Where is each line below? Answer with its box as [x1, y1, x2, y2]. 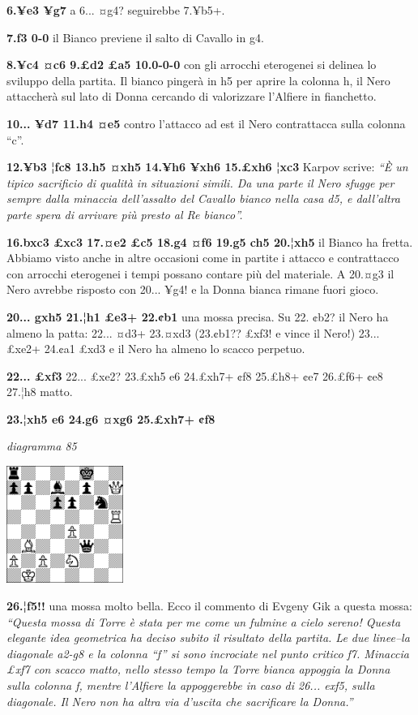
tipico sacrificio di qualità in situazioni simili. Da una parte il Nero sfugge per [6, 174, 395, 191]
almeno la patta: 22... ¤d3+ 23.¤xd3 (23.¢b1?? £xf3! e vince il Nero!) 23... [6, 324, 380, 341]
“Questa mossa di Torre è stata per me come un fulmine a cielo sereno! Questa [6, 613, 401, 630]
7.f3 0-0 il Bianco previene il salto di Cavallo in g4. [6, 28, 264, 45]
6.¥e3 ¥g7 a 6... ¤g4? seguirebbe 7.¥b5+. [6, 2, 225, 18]
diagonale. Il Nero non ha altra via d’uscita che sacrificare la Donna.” [6, 692, 353, 709]
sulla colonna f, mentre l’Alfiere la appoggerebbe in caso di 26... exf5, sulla [6, 677, 375, 694]
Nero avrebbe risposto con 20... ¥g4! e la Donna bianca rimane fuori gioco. [6, 281, 379, 298]
